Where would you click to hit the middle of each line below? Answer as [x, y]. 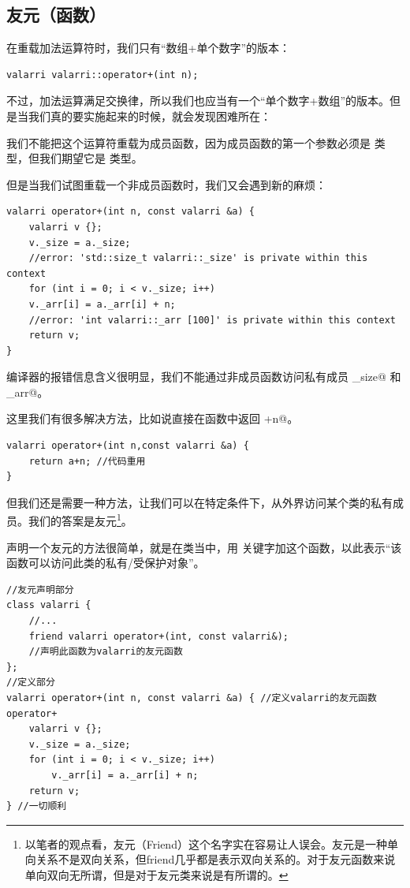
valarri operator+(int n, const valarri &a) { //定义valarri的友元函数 [192, 698]
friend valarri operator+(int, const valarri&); [158, 636]
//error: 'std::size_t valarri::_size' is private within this [198, 258]
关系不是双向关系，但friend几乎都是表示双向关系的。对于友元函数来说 [216, 859]
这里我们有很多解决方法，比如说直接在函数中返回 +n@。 [153, 418]
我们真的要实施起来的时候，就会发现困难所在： [149, 116]
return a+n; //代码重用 [87, 461]
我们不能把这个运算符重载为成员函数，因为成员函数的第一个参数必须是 [188, 142]
